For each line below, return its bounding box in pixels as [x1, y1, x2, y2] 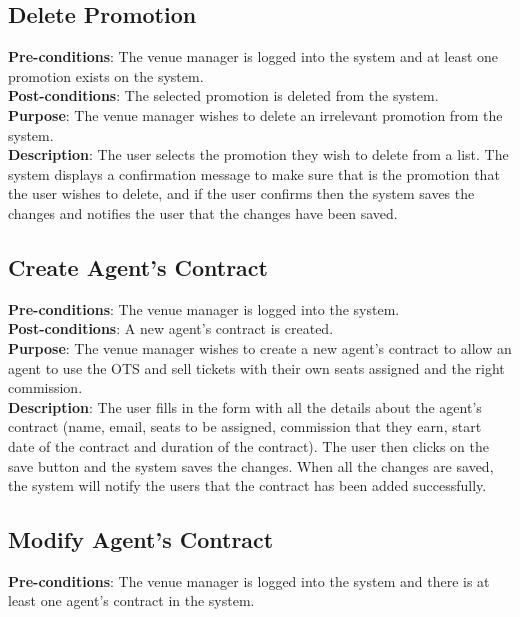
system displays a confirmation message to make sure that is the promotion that [8, 163, 500, 184]
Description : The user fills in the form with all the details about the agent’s [8, 396, 482, 417]
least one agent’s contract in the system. [8, 590, 255, 611]
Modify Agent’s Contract [8, 524, 274, 555]
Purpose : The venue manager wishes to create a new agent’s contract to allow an [8, 337, 512, 358]
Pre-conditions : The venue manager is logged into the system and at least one [8, 46, 499, 67]
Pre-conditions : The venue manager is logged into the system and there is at [8, 570, 490, 591]
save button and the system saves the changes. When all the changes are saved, [8, 455, 494, 476]
